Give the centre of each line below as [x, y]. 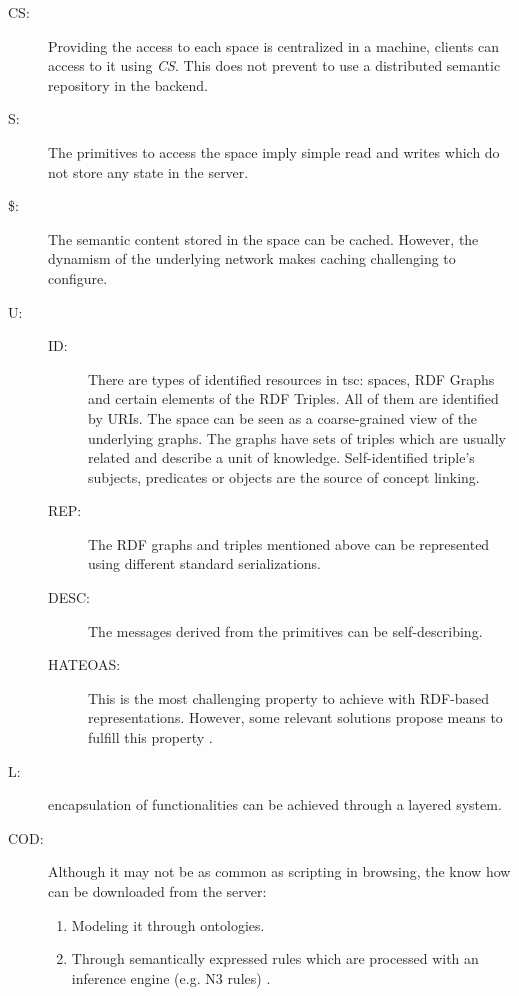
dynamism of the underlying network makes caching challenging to [252, 258]
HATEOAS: [84, 664]
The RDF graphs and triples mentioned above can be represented [289, 543]
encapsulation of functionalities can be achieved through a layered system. [275, 804]
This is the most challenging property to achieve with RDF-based [289, 697]
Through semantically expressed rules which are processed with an [275, 958]
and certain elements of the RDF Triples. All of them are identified [293, 398]
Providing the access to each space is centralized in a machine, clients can [273, 45]
